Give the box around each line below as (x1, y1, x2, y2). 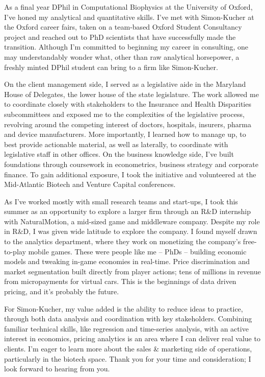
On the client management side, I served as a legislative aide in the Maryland (4, 79, 246, 89)
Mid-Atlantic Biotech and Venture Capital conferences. (4, 179, 176, 190)
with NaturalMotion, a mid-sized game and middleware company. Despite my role (4, 216, 260, 226)
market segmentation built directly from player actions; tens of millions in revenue (4, 266, 261, 276)
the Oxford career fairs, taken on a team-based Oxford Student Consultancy (4, 21, 242, 32)
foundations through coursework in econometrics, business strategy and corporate (4, 158, 258, 169)
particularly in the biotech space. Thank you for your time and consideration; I (4, 353, 251, 364)
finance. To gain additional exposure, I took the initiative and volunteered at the (4, 169, 256, 179)
